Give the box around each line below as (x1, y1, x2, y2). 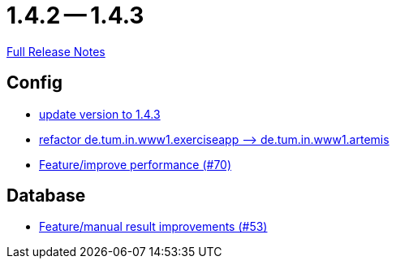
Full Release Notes (6, 44, 105, 59)
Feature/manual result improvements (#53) (39, 219, 268, 234)
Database (6, 185, 86, 206)
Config (6, 72, 62, 93)
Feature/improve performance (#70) (39, 157, 232, 172)
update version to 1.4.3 (39, 106, 161, 121)
